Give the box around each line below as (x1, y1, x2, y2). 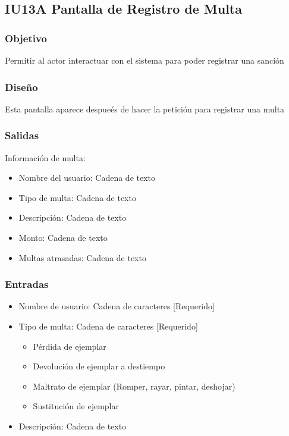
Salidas (5, 128, 39, 143)
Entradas (5, 277, 49, 291)
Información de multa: (5, 151, 86, 164)
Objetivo (5, 30, 47, 45)
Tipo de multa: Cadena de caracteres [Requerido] (18, 320, 198, 332)
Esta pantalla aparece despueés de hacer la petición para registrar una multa (5, 102, 285, 115)
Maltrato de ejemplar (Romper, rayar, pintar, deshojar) (33, 379, 235, 392)
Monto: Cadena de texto (18, 231, 108, 243)
